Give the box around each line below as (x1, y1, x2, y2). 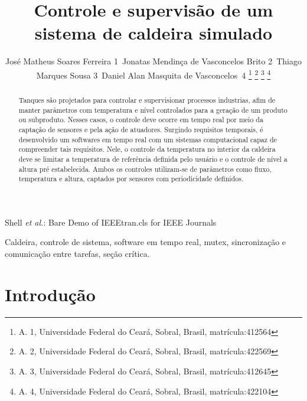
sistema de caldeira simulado (34, 21, 273, 45)
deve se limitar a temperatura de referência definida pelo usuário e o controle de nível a (18, 154, 288, 164)
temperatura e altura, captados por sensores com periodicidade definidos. (18, 174, 244, 184)
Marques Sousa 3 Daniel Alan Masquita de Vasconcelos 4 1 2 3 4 (36, 67, 271, 81)
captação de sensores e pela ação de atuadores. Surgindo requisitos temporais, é (18, 124, 263, 134)
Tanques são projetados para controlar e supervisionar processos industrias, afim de (18, 94, 276, 105)
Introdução (5, 282, 96, 306)
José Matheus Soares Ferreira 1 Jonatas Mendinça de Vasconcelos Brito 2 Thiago (5, 55, 302, 67)
